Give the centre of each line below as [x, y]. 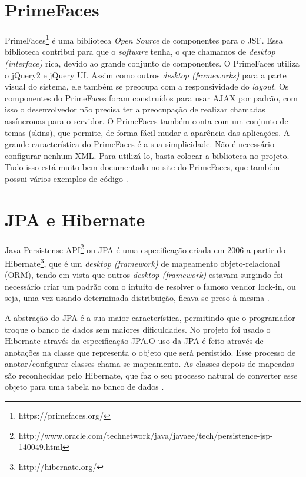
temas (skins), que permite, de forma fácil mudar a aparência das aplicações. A [147, 132]
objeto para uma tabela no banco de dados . [84, 387]
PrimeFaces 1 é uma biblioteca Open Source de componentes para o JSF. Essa [144, 39]
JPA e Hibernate [75, 219]
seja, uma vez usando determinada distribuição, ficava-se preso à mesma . [137, 298]
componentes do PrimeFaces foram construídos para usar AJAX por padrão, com [151, 97]
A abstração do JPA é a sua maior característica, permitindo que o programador [150, 317]
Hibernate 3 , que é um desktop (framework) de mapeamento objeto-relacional [142, 262]
